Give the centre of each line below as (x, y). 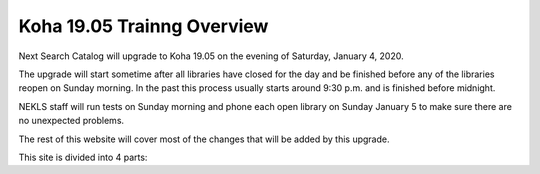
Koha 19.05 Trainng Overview (143, 26)
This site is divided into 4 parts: (83, 157)
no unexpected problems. (71, 121)
